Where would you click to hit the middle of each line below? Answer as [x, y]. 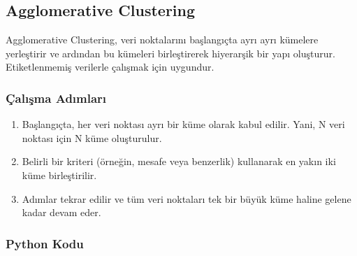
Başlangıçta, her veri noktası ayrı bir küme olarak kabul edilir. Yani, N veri [183, 124]
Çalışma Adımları [56, 98]
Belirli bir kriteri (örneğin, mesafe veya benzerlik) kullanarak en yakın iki [179, 161]
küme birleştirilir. [59, 175]
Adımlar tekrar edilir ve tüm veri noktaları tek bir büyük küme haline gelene [187, 198]
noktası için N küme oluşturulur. [92, 137]
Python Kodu [45, 243]
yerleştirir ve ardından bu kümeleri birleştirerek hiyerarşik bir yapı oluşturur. [170, 53]
